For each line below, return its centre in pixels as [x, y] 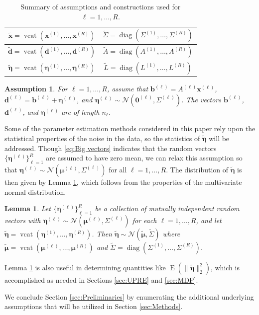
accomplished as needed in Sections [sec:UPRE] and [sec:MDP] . [101, 279]
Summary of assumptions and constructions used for [101, 6]
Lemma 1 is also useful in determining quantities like [85, 267]
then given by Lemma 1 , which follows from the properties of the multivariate [123, 182]
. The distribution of [197, 169]
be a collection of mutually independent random [167, 208]
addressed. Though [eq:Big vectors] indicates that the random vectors [111, 148]
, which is [225, 267]
